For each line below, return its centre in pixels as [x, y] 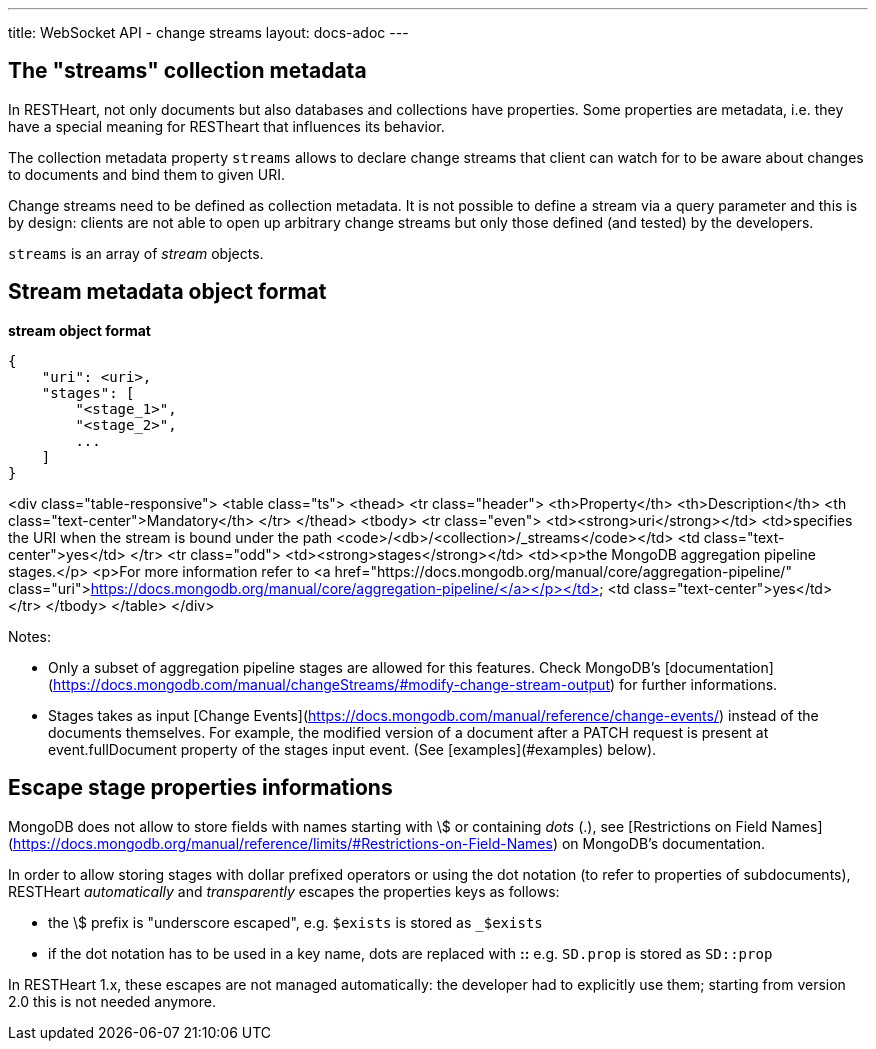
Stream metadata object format [167, 292]
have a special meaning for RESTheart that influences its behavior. [226, 126]
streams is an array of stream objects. [136, 253]
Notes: [29, 636]
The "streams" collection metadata [187, 71]
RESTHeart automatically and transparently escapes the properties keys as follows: [284, 891]
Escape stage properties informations [200, 788]
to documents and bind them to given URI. [147, 174]
